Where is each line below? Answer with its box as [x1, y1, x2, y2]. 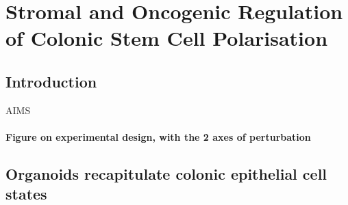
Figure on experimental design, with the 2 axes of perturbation [5, 129, 311, 143]
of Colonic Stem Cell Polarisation [5, 24, 328, 52]
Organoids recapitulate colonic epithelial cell [5, 163, 327, 184]
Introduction [5, 70, 97, 92]
